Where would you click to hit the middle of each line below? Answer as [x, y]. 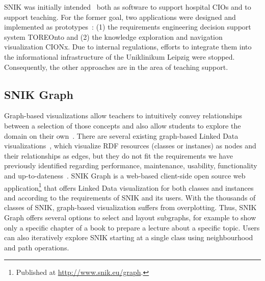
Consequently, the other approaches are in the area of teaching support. [116, 67]
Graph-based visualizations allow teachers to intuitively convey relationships [123, 116]
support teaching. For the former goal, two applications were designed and [120, 17]
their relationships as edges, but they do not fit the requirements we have [118, 155]
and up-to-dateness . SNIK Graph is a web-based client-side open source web [125, 175]
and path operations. [37, 247]
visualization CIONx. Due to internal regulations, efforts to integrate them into [128, 47]
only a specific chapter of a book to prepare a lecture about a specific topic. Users [132, 227]
